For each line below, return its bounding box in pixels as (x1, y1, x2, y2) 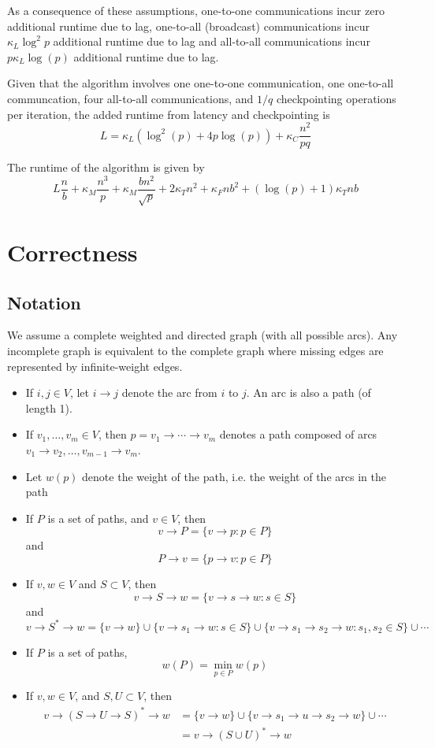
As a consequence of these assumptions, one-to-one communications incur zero (7, 2, 385, 18)
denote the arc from (121, 384, 217, 401)
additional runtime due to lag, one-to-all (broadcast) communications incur (7, 17, 370, 34)
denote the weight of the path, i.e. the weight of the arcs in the (82, 468, 386, 484)
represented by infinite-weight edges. (7, 357, 183, 374)
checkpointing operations (276, 90, 396, 106)
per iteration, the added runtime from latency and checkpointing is (7, 106, 330, 122)
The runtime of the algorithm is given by (7, 159, 205, 176)
